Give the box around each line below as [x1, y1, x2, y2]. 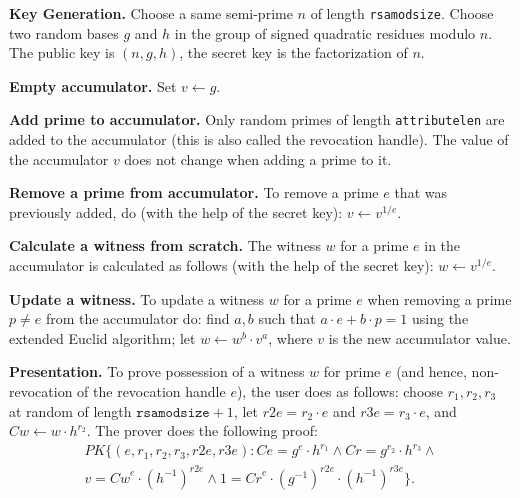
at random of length [9, 400, 132, 421]
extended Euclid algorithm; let [9, 327, 196, 348]
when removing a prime [367, 288, 512, 309]
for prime [323, 361, 381, 382]
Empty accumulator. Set [9, 75, 177, 96]
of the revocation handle [77, 381, 226, 402]
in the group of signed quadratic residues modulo [174, 22, 476, 43]
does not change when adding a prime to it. [124, 148, 392, 169]
